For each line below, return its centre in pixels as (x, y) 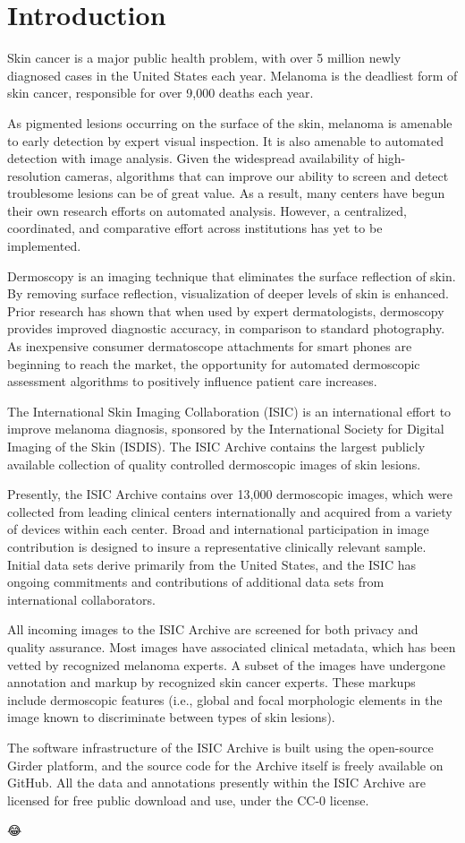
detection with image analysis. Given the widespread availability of (190, 158)
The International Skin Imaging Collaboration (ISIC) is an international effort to (229, 411)
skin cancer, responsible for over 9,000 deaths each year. (161, 93)
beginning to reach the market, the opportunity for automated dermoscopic (214, 363)
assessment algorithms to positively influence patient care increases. (192, 381)
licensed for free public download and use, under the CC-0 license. (188, 800)
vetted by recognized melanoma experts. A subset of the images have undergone (226, 664)
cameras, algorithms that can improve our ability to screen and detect (257, 175)
